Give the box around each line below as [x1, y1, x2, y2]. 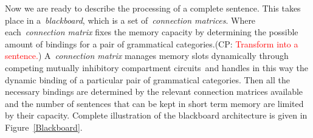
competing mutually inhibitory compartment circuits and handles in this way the [5, 61, 308, 74]
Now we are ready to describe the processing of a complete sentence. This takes [5, 2, 301, 14]
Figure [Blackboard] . [5, 120, 83, 133]
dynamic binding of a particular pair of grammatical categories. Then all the [5, 73, 290, 86]
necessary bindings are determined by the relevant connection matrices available [5, 85, 303, 98]
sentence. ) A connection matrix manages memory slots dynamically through [5, 49, 289, 62]
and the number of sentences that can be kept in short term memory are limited [5, 97, 304, 109]
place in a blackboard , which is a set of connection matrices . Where [5, 13, 256, 26]
